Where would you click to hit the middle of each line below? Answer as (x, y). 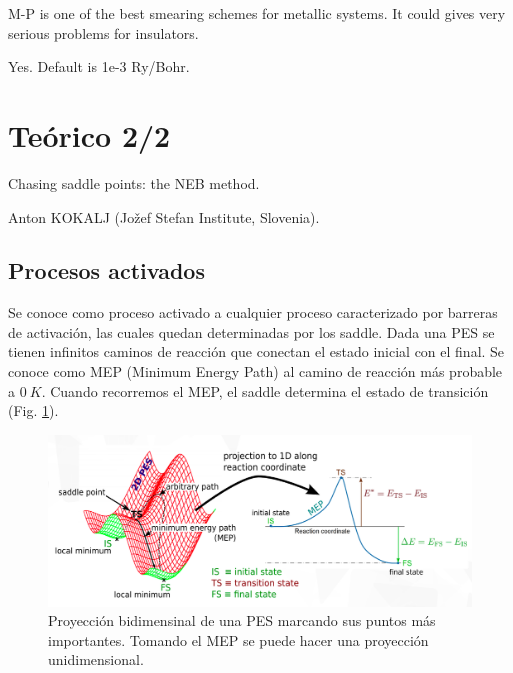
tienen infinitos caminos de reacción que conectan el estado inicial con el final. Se (256, 351)
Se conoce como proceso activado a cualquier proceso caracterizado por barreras (253, 312)
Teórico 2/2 (89, 134)
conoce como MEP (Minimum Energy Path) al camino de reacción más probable (255, 371)
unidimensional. (96, 659)
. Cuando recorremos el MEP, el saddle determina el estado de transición (265, 390)
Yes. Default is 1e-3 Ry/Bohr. (99, 66)
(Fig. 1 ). (33, 410)
